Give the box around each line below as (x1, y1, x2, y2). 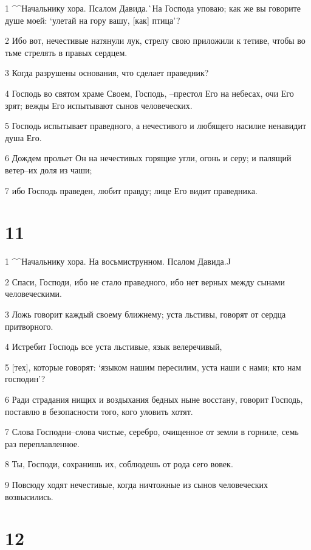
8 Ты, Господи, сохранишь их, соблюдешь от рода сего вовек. (5, 458, 233, 470)
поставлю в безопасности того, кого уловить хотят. (5, 405, 193, 417)
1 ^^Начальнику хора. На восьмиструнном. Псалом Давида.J (5, 255, 231, 268)
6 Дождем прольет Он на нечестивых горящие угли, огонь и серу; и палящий (5, 151, 292, 164)
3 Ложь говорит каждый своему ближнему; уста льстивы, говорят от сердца (5, 308, 286, 321)
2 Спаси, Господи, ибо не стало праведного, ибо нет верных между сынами (5, 275, 285, 288)
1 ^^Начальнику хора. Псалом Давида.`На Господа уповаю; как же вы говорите (5, 2, 301, 14)
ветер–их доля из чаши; (5, 163, 92, 176)
